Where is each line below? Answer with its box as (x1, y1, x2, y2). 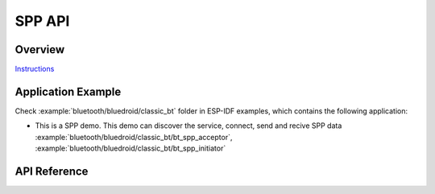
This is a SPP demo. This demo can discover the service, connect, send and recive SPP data (35, 121, 342, 130)
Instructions (14, 64, 55, 74)
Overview (14, 43, 65, 56)
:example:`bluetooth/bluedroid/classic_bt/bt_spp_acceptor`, (35, 132, 233, 142)
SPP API (14, 12, 70, 30)
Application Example (14, 85, 122, 98)
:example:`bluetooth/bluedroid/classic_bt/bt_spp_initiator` (35, 143, 226, 153)
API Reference (14, 164, 89, 178)
